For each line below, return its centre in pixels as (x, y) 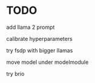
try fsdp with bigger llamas (40, 50)
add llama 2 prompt (31, 27)
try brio (15, 73)
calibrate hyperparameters (39, 38)
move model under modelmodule (47, 62)
